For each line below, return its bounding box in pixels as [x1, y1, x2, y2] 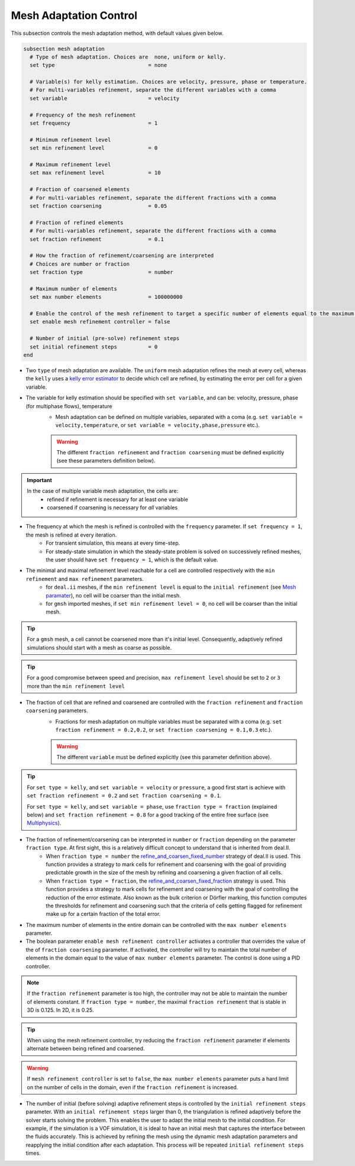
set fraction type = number [30, 269, 174, 276]
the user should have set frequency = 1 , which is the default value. [46, 556, 218, 563]
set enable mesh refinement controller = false [30, 318, 170, 325]
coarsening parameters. [25, 707, 88, 714]
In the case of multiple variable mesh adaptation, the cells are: [27, 487, 179, 495]
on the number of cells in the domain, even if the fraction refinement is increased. [27, 1083, 238, 1091]
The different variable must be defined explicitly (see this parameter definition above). [56, 754, 272, 761]
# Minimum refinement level [30, 136, 111, 143]
